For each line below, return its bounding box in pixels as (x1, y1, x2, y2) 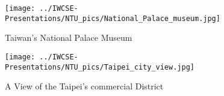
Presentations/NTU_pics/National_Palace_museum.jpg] (5, 14, 220, 23)
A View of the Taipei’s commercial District (5, 80, 164, 92)
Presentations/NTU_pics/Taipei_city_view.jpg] (5, 62, 194, 71)
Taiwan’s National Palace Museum (5, 31, 132, 44)
